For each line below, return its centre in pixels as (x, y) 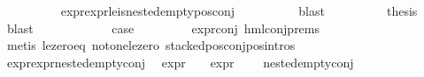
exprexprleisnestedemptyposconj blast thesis (239, 10)
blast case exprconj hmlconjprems (163, 28)
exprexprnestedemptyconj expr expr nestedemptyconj (180, 62)
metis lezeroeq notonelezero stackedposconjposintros (151, 45)
